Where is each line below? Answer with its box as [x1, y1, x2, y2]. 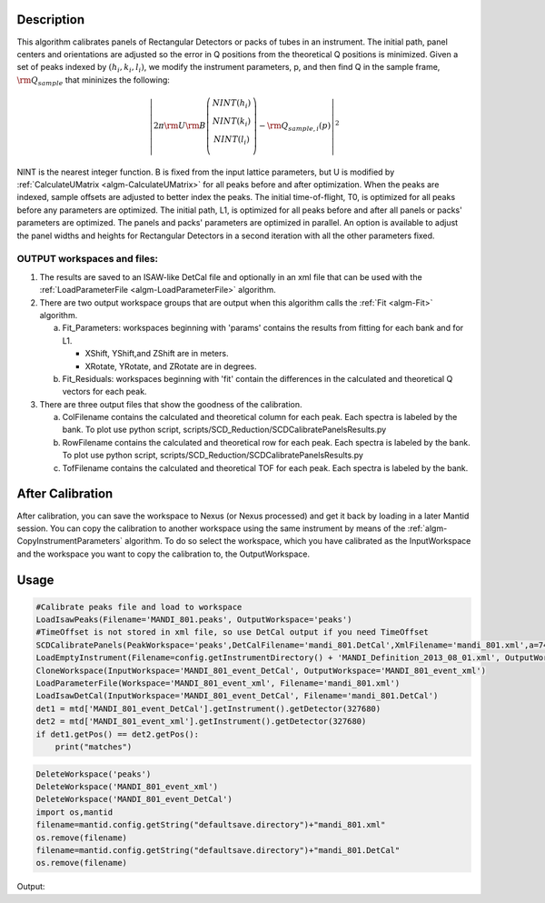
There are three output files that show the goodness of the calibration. [39, 398, 302, 409]
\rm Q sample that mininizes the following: [16, 74, 170, 87]
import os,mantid [35, 807, 114, 818]
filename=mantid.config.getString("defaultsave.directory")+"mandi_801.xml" [35, 819, 386, 830]
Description [16, 12, 85, 27]
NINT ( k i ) [212, 116, 252, 128]
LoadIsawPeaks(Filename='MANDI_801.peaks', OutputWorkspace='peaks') [35, 615, 352, 625]
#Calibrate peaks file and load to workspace [35, 601, 243, 612]
